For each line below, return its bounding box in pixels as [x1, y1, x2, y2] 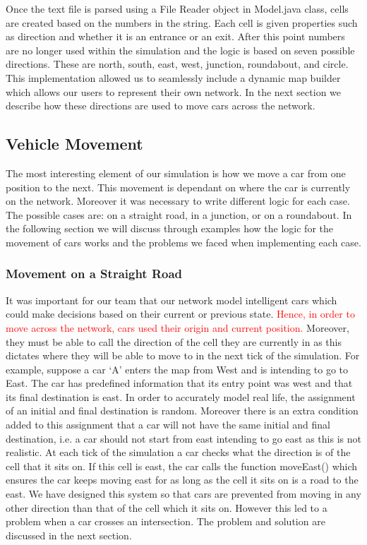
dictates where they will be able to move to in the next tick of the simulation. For [6, 348, 360, 363]
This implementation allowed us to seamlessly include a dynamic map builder [6, 70, 341, 85]
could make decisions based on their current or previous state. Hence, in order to [6, 306, 355, 321]
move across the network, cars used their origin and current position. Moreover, [6, 320, 349, 335]
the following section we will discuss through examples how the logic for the [6, 221, 333, 236]
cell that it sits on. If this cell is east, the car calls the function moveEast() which [6, 458, 358, 473]
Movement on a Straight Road [6, 265, 183, 282]
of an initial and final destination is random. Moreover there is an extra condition [6, 403, 359, 418]
